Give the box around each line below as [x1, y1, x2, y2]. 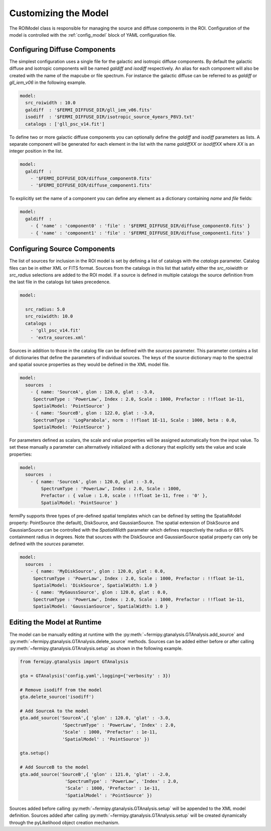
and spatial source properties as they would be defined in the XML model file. [9, 362, 170, 368]
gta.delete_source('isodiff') [20, 694, 94, 700]
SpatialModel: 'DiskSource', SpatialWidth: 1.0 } [33, 582, 158, 588]
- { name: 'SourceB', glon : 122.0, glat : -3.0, [30, 410, 155, 416]
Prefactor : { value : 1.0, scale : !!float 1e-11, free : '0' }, [41, 493, 208, 498]
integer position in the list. [9, 148, 63, 154]
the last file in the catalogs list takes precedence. [9, 279, 111, 285]
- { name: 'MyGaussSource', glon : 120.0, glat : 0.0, [30, 589, 168, 595]
